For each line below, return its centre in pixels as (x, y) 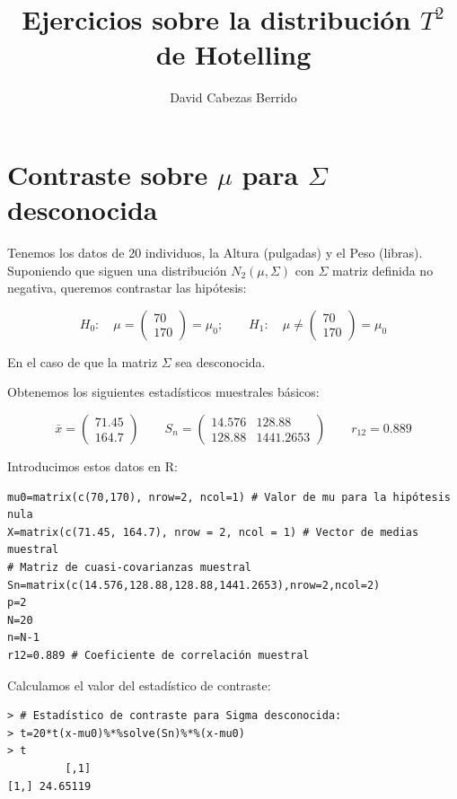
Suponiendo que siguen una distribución (117, 270)
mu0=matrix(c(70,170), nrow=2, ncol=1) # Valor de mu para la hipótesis (229, 497)
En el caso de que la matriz (83, 361)
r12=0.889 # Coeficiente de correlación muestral (158, 655)
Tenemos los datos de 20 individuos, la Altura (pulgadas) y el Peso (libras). (215, 253)
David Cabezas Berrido (233, 97)
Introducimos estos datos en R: (92, 466)
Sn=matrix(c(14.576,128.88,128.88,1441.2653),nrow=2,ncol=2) (194, 585)
